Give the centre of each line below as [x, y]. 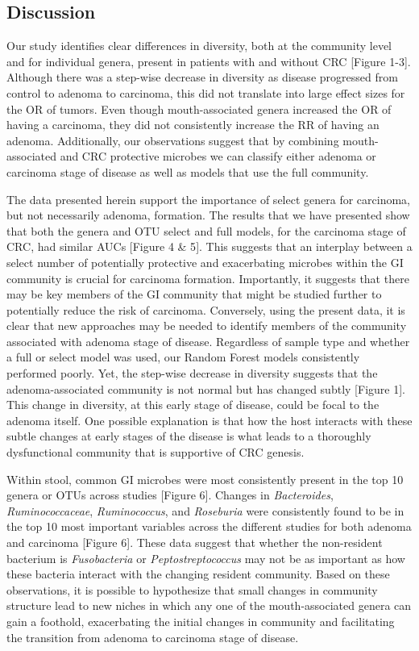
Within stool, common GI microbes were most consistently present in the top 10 [205, 479]
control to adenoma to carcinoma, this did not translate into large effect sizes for [206, 92]
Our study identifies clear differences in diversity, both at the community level [199, 46]
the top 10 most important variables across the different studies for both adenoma [209, 526]
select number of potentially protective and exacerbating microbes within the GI [205, 262]
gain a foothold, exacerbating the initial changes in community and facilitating [201, 621]
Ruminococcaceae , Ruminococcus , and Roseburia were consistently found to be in [205, 510]
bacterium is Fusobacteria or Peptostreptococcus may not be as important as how [206, 558]
